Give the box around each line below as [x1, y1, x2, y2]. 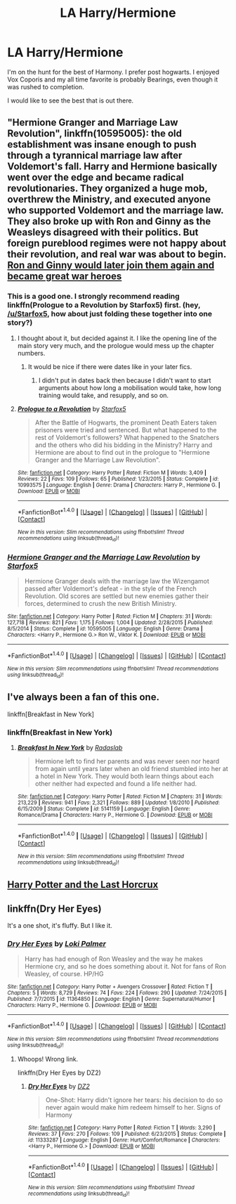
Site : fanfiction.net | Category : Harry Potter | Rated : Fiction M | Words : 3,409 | [17, 469, 207, 476]
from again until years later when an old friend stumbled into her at [34, 765, 228, 772]
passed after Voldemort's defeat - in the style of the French [24, 584, 197, 593]
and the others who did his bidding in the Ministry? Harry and [34, 441, 213, 449]
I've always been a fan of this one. [7, 691, 160, 704]
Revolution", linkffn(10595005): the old [7, 128, 183, 140]
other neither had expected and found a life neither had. [34, 779, 197, 788]
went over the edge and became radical [7, 171, 184, 183]
